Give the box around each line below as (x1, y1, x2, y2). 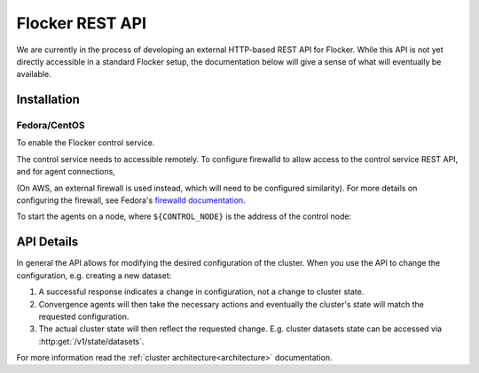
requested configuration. (38, 311, 130, 322)
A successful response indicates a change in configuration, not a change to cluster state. (38, 286, 365, 297)
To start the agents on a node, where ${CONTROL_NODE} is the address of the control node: (16, 211, 352, 221)
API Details (16, 235, 79, 250)
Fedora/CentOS (16, 120, 85, 132)
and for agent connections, (16, 167, 115, 177)
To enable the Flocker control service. (16, 137, 155, 148)
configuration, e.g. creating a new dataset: (16, 270, 172, 281)
